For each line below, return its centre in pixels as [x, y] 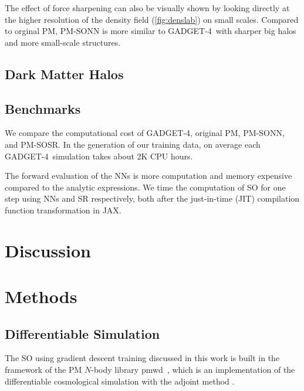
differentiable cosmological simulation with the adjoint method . [120, 381]
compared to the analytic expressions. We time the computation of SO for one [145, 187]
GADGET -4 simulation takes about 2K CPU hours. [99, 156]
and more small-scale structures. [63, 42]
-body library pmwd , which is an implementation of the [193, 370]
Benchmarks [43, 108]
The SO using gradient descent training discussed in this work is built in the [142, 358]
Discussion [48, 250]
